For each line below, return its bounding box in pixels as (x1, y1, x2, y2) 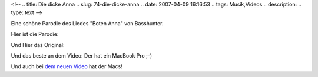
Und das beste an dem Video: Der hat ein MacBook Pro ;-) (11, 52, 153, 59)
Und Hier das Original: (11, 41, 65, 48)
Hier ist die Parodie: (11, 31, 59, 38)
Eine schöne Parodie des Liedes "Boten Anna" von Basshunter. (11, 19, 164, 26)
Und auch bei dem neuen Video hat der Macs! (11, 63, 123, 70)
